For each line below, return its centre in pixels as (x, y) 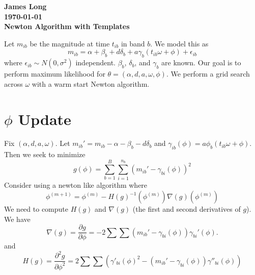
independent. (96, 62)
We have (17, 219)
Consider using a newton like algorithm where (76, 185)
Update (45, 119)
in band (133, 43)
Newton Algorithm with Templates (67, 26)
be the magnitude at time (70, 43)
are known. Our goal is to (201, 62)
